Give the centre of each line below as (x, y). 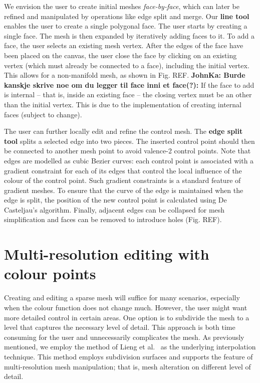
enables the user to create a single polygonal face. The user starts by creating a (126, 26)
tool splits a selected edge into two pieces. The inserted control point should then (129, 141)
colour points (50, 273)
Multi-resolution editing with (107, 254)
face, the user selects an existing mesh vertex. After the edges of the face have (124, 45)
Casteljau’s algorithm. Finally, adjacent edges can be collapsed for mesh (114, 209)
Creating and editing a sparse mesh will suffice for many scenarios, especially (122, 298)
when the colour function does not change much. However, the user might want (126, 307)
